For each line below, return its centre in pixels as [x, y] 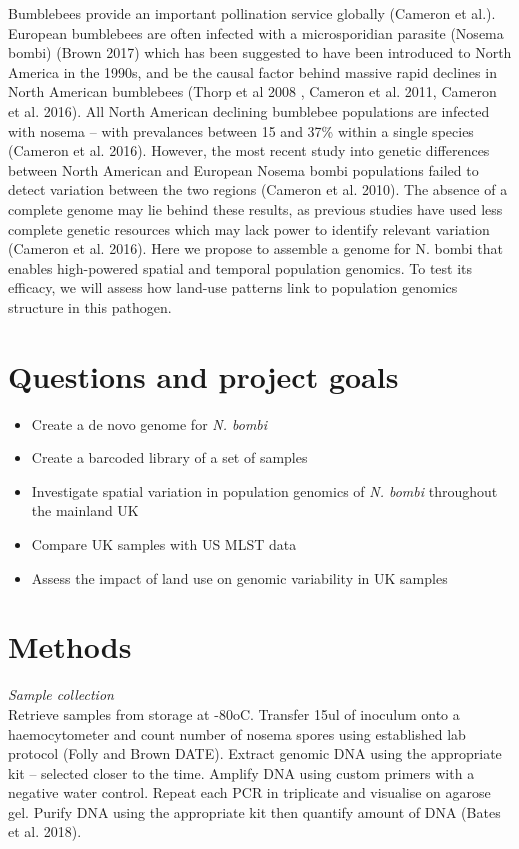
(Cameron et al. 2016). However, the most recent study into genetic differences [249, 150]
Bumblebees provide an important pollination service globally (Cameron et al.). [252, 13]
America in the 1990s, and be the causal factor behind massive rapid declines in [252, 71]
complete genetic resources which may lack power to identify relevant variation [249, 228]
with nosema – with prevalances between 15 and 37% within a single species [241, 130]
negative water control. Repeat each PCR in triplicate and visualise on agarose [249, 792]
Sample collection [61, 694]
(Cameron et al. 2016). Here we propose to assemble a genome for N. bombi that [255, 248]
